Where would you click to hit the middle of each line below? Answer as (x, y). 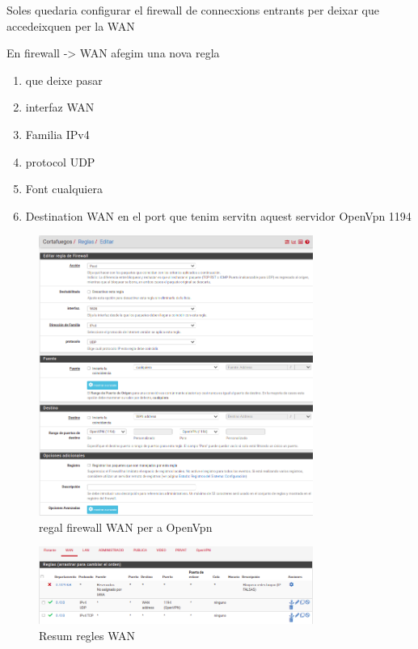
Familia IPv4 (57, 134)
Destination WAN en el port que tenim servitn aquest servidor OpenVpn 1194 (218, 215)
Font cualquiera (64, 189)
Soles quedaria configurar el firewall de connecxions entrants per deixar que (193, 10)
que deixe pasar (64, 80)
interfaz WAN (60, 107)
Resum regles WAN (87, 635)
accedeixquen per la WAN (71, 25)
